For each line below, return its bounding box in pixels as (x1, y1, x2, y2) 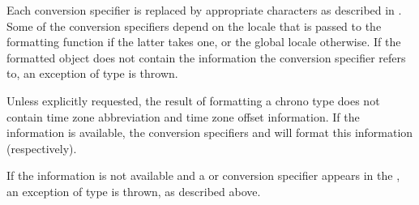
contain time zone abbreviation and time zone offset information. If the (6, 108, 360, 125)
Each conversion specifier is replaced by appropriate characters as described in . (6, 2, 402, 18)
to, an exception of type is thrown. (6, 65, 178, 82)
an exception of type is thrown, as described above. (6, 182, 261, 199)
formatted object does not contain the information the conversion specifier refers (6, 49, 406, 66)
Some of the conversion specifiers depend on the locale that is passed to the (6, 17, 382, 34)
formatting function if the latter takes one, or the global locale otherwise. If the (6, 33, 401, 50)
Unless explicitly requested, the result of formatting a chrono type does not (6, 92, 380, 109)
